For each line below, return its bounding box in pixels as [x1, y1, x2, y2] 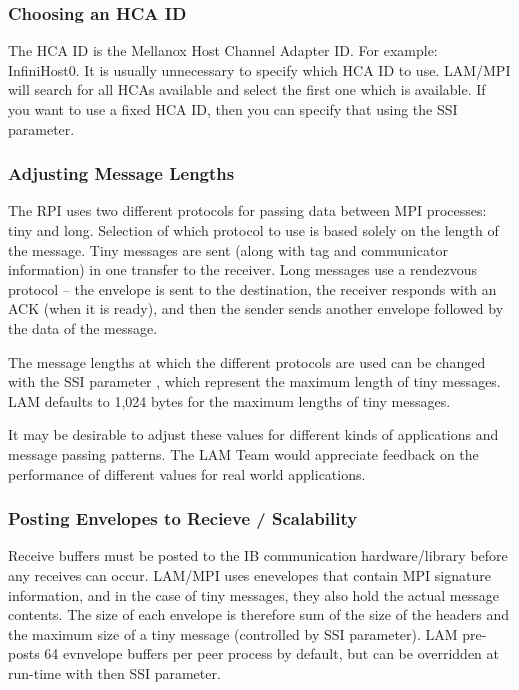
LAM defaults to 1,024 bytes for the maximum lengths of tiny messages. [8, 390, 451, 411]
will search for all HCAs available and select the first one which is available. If [8, 79, 486, 100]
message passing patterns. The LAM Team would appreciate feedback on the [8, 443, 479, 464]
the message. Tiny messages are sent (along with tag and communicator [8, 239, 448, 260]
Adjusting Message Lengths [8, 161, 235, 186]
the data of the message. [8, 317, 158, 338]
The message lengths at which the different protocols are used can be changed [8, 351, 486, 372]
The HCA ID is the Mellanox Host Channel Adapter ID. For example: [8, 40, 438, 61]
